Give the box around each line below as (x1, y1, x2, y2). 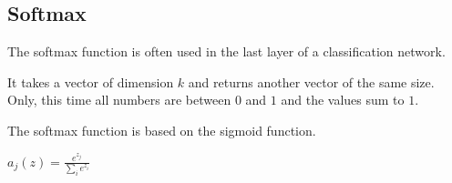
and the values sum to (281, 90, 405, 109)
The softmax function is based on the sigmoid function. (7, 120, 316, 139)
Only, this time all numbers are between (7, 90, 231, 109)
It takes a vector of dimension (7, 72, 174, 91)
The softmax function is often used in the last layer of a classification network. (7, 42, 446, 61)
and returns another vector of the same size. (188, 72, 435, 91)
